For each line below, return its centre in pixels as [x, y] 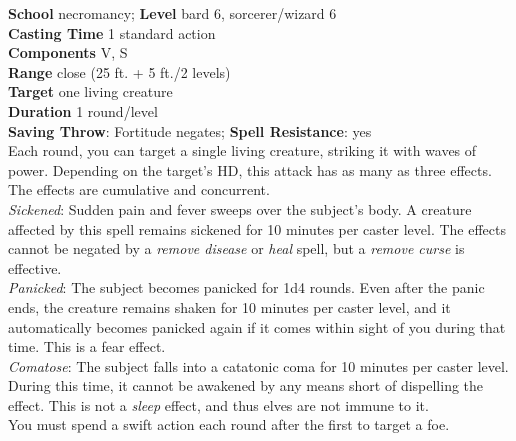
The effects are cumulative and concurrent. [139, 189]
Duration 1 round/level [83, 110]
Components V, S [68, 52]
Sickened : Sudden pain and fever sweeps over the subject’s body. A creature [240, 208]
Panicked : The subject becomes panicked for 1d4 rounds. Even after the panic [246, 287]
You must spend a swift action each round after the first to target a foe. [229, 424]
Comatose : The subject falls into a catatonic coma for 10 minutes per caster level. [258, 365]
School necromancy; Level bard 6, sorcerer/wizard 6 [172, 13]
